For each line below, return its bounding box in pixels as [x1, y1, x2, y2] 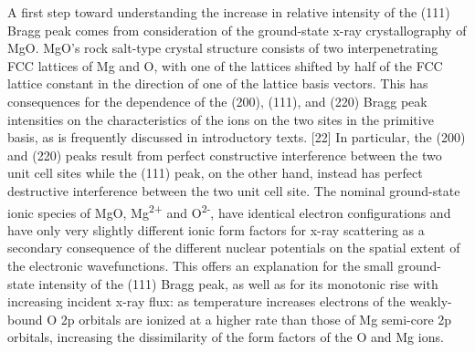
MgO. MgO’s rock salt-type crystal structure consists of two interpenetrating [7, 38, 438, 57]
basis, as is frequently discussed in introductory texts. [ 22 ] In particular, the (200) [7, 128, 466, 147]
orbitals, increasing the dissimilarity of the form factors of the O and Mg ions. [7, 327, 444, 347]
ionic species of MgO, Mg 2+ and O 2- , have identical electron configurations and [7, 200, 451, 222]
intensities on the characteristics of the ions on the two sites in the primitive [7, 109, 434, 129]
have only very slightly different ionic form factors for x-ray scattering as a [7, 220, 425, 239]
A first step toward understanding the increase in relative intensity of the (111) [7, 3, 450, 21]
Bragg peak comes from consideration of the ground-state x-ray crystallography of [7, 20, 467, 39]
